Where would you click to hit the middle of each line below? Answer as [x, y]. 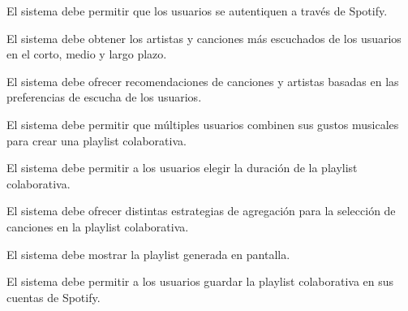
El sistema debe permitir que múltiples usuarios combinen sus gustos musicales [203, 124]
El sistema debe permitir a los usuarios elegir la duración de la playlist [182, 168]
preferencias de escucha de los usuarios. [104, 97]
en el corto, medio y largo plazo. [87, 54]
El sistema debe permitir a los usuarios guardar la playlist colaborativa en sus [200, 281]
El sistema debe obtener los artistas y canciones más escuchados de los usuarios [204, 38]
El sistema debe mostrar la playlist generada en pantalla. [148, 254]
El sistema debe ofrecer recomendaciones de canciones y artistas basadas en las [203, 81]
